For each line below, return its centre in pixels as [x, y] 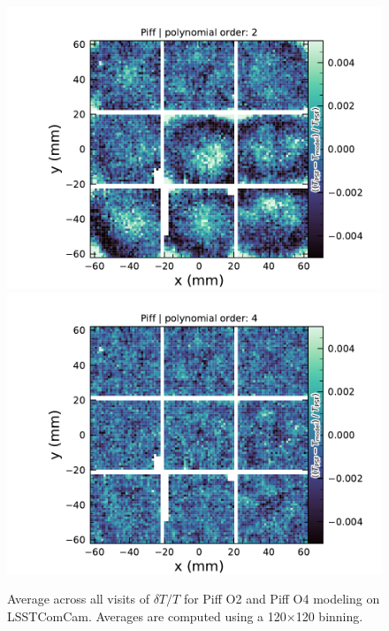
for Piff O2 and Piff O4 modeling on [282, 599]
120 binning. [329, 616]
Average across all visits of [78, 599]
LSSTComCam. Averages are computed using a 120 [147, 616]
